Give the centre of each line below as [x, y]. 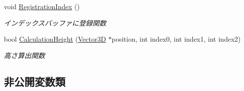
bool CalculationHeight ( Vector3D [55, 39]
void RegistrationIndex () [42, 6]
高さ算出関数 [24, 55]
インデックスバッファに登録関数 [55, 23]
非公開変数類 [35, 81]
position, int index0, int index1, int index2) [176, 39]
